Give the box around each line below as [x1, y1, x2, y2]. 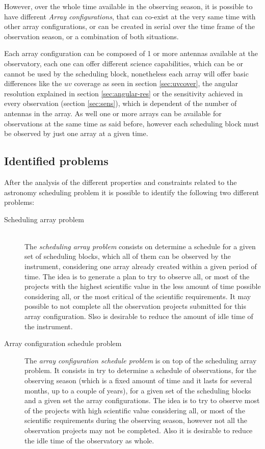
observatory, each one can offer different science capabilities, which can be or [4, 58, 243, 68]
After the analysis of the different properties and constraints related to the [4, 176, 237, 187]
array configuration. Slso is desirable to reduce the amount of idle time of [24, 311, 253, 322]
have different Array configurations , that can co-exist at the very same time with [4, 11, 256, 21]
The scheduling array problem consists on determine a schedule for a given [24, 241, 256, 251]
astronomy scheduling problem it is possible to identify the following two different [4, 187, 259, 197]
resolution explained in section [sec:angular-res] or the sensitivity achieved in [4, 88, 243, 98]
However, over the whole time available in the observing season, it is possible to [4, 1, 253, 11]
